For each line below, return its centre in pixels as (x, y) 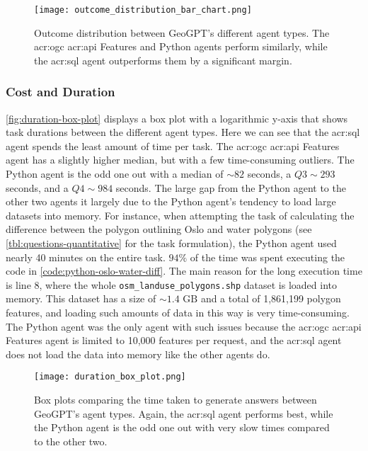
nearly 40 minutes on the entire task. (86, 257)
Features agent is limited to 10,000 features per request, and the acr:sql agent (174, 340)
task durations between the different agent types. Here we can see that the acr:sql (183, 132)
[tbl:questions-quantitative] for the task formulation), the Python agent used (171, 243)
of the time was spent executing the (268, 257)
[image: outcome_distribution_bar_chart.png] (143, 10)
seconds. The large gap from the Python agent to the (231, 187)
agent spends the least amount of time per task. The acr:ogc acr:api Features (173, 145)
